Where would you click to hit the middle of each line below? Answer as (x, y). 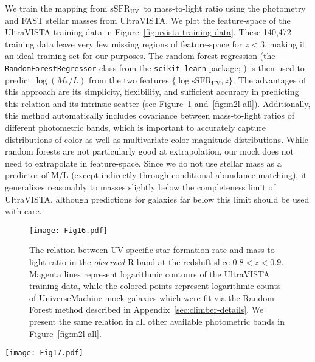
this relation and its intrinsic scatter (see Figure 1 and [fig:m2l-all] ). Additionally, (158, 103)
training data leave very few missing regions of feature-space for (124, 44)
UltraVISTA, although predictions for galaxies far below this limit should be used (157, 199)
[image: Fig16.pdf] (68, 230)
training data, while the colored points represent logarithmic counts (155, 286)
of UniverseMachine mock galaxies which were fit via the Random (152, 297)
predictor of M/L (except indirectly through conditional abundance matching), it (156, 175)
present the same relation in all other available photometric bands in (157, 321)
